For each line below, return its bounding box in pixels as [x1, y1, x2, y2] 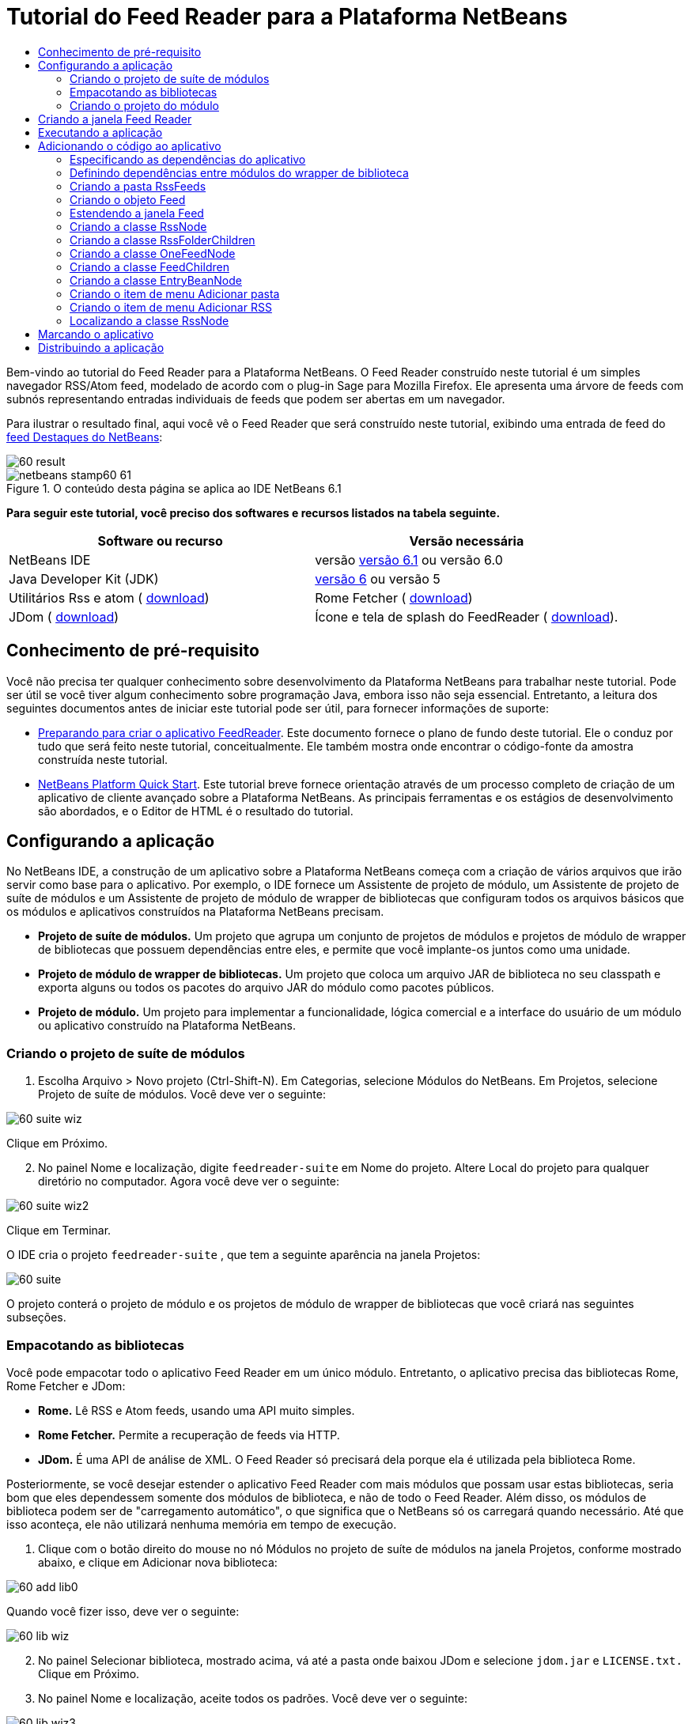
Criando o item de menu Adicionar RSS [70, 300, 272, 314]
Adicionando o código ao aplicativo [38, 138, 221, 153]
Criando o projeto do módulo [70, 98, 219, 112]
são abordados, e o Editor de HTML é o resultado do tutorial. [38, 803, 354, 818]
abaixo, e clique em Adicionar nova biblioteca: [38, 1555, 278, 1569]
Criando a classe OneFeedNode [70, 246, 236, 260]
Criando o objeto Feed [70, 192, 186, 206]
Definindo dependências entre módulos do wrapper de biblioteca [70, 165, 409, 180]
